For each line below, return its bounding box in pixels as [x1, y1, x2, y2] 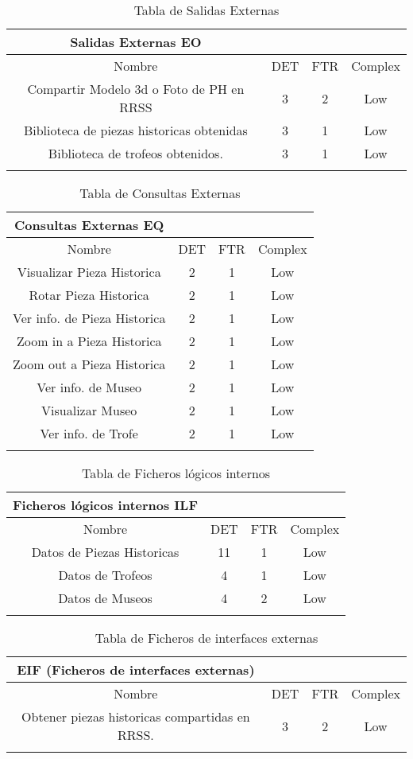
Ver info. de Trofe [40, 424, 138, 442]
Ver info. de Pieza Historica [13, 309, 166, 327]
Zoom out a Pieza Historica [13, 355, 166, 373]
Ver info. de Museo [37, 378, 142, 396]
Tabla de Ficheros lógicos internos [82, 464, 271, 482]
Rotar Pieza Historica [29, 286, 149, 304]
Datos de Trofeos [58, 566, 152, 584]
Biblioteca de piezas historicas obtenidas [23, 121, 248, 139]
